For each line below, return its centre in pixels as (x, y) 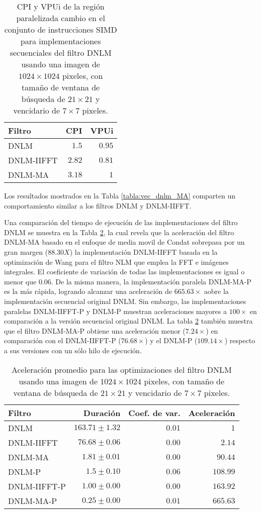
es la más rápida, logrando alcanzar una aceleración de (88, 291)
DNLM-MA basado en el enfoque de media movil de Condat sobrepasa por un (124, 242)
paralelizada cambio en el (61, 18)
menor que (20, 281)
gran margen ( (26, 251)
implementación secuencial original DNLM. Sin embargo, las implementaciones (125, 301)
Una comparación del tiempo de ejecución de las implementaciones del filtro (121, 222)
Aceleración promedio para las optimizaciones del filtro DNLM (121, 369)
